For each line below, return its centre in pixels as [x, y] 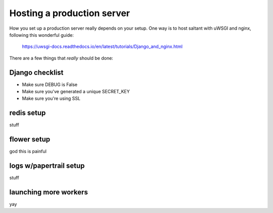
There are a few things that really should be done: [61, 58]
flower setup [30, 139]
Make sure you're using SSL [51, 99]
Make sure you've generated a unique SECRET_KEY [76, 92]
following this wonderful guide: [42, 35]
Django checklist [36, 72]
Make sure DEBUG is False [50, 84]
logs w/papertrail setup [47, 166]
